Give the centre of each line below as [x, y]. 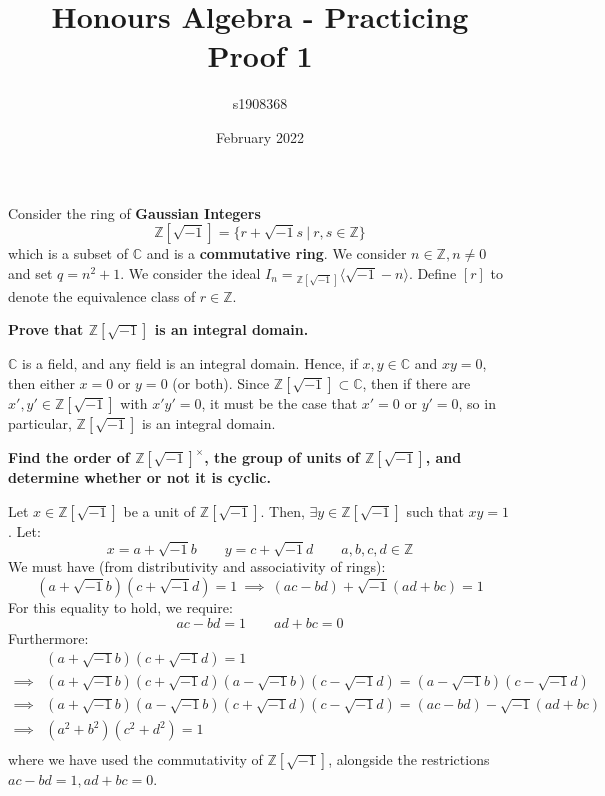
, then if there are [416, 383]
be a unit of [159, 510]
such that [435, 510]
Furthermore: [48, 637]
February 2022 [260, 136]
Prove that [46, 329]
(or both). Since [221, 383]
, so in [477, 403]
